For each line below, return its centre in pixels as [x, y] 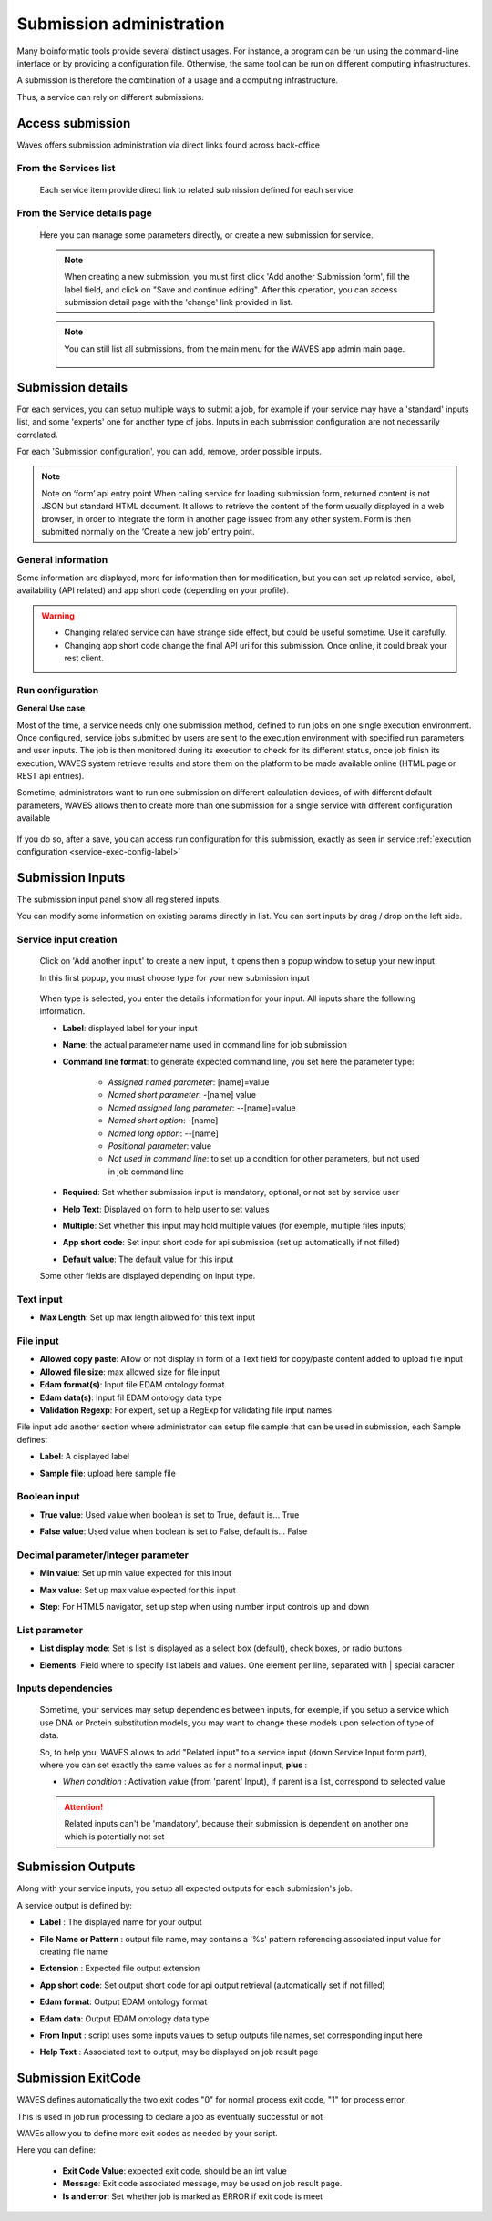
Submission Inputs [71, 878]
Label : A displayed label [85, 1457]
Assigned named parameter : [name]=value [189, 1082]
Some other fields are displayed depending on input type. [148, 1276]
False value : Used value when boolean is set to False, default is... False [174, 1531]
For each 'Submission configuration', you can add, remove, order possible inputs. [169, 451]
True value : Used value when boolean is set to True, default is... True [169, 1515]
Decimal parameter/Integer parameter [102, 1555]
